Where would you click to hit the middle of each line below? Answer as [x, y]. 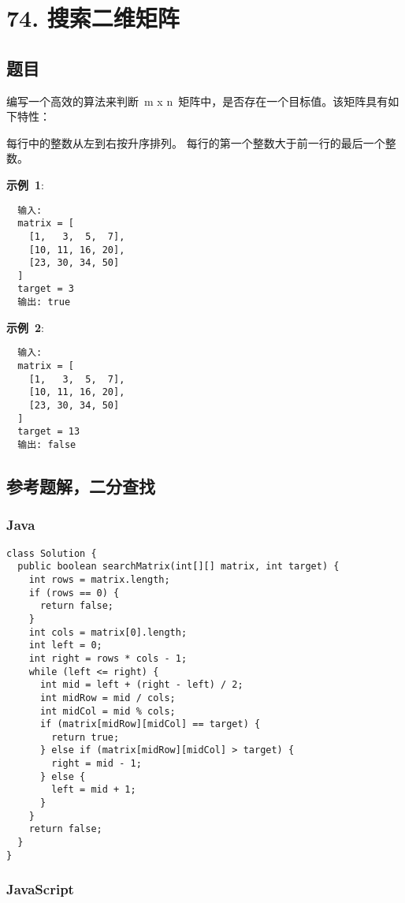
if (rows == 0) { [74, 593]
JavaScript [40, 889]
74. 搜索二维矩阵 [93, 18]
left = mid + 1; [94, 790]
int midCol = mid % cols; [108, 711]
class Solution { [52, 553]
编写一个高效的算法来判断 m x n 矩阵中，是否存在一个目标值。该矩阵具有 [197, 101]
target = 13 [49, 432]
